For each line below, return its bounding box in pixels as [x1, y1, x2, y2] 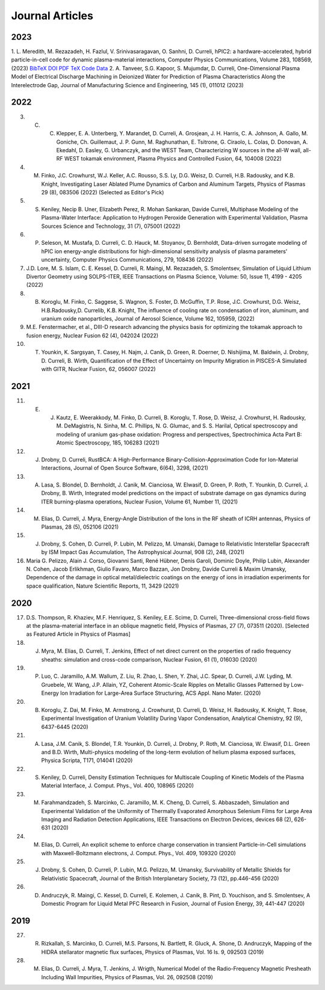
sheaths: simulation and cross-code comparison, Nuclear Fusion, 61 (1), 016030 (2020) [41, 656, 258, 663]
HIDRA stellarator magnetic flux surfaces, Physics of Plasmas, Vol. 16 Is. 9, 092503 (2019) [41, 948, 264, 956]
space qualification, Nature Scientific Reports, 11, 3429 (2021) [26, 582, 179, 589]
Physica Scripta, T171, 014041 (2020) [41, 757, 133, 764]
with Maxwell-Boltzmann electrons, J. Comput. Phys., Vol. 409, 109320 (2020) [41, 849, 236, 856]
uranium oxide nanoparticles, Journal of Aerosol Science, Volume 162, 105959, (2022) [41, 315, 255, 322]
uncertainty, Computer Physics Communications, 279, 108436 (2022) [41, 256, 214, 263]
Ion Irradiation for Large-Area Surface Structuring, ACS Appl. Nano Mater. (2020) [60, 689, 261, 697]
